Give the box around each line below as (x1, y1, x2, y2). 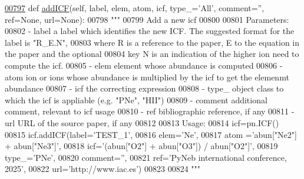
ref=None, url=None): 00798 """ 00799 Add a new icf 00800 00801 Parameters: (5, 13, 289, 25)
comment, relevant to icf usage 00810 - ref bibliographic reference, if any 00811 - (5, 105, 295, 117)
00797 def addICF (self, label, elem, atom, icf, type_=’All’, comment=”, (5, 2, 265, 13)
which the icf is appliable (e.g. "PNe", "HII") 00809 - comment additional (5, 93, 267, 106)
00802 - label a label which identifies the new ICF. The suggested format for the (5, 25, 295, 37)
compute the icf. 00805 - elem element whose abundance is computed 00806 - (5, 59, 283, 71)
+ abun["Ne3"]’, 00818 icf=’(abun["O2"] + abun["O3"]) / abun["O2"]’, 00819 (5, 140, 278, 152)
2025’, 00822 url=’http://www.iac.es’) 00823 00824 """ (5, 163, 201, 175)
